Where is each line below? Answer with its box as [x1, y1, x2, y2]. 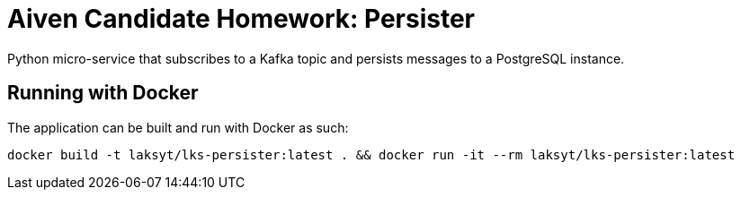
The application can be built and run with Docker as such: [7, 119, 349, 135]
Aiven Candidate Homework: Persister [7, 4, 476, 34]
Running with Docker [7, 81, 199, 105]
